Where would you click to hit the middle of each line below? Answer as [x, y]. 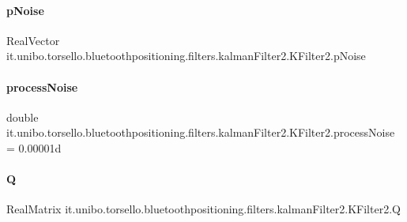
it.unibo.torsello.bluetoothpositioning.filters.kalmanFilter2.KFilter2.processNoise [201, 132]
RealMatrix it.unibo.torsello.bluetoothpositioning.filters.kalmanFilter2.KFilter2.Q [203, 209]
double [23, 117]
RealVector [33, 40]
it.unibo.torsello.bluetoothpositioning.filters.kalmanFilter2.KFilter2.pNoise [186, 56]
